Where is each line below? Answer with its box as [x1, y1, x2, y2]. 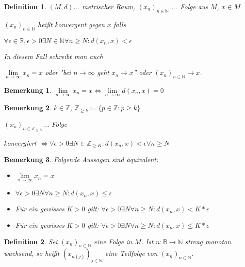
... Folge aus [171, 1, 208, 11]
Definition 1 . [4, 1, 47, 11]
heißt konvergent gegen [37, 19, 105, 29]
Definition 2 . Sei [4, 236, 58, 246]
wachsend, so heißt [4, 248, 60, 258]
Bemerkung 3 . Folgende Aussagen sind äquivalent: [4, 154, 159, 164]
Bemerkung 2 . [4, 103, 52, 113]
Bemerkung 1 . [4, 85, 52, 95]
